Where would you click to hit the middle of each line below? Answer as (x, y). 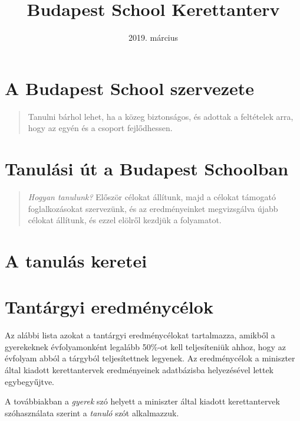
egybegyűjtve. (30, 381)
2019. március (153, 37)
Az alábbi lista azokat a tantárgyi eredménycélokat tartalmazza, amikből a (140, 335)
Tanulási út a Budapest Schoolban (147, 169)
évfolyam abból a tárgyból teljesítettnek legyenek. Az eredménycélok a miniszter (150, 358)
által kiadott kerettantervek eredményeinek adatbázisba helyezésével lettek (139, 370)
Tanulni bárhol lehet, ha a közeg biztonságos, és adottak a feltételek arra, (161, 116)
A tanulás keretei (76, 260)
